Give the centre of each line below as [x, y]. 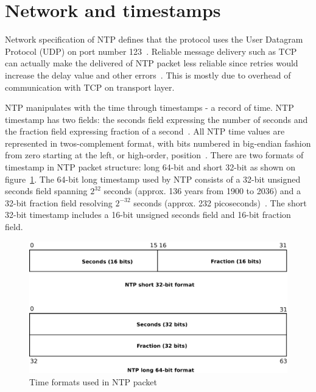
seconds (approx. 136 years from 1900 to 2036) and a [202, 191]
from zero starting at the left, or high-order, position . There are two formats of [154, 155]
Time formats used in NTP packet [93, 381]
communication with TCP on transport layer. [90, 87]
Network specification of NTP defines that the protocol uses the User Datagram [154, 39]
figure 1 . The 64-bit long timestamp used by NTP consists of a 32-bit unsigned [153, 179]
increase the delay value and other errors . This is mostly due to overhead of [148, 75]
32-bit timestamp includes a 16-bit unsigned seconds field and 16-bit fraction [148, 215]
